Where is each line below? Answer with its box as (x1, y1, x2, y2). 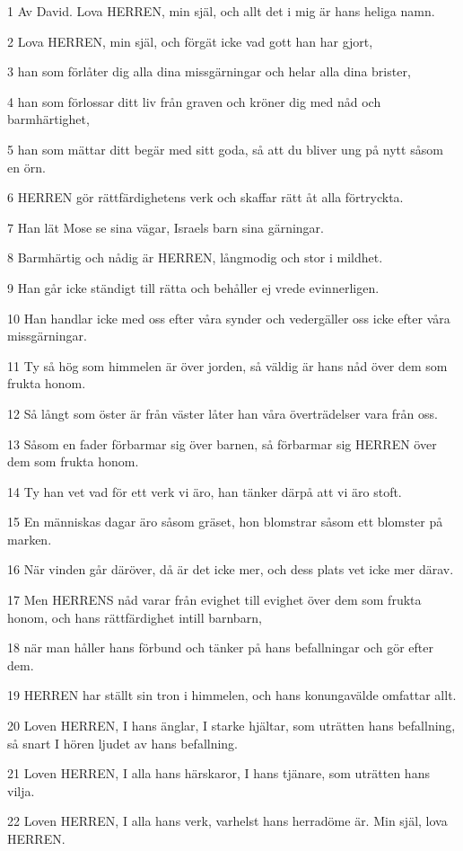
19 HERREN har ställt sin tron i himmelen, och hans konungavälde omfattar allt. (7, 686, 457, 705)
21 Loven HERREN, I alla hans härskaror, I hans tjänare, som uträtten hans (7, 764, 430, 783)
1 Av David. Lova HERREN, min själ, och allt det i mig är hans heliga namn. (7, 2, 435, 20)
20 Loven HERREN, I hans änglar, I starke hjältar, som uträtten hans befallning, (7, 716, 456, 735)
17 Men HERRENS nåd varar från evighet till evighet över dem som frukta (7, 590, 422, 609)
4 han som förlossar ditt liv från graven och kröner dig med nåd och (7, 92, 381, 111)
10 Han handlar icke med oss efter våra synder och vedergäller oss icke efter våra (7, 308, 450, 327)
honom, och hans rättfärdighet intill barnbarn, (7, 607, 262, 626)
